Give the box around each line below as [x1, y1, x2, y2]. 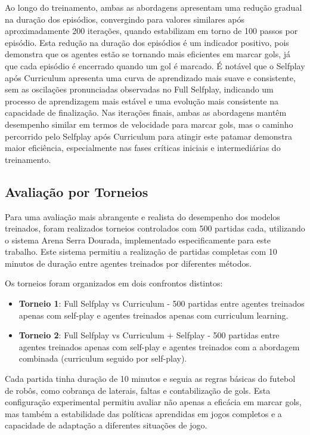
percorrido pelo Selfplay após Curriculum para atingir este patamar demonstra [5, 129, 293, 142]
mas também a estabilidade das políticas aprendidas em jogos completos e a [5, 407, 282, 419]
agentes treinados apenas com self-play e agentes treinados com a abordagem [18, 340, 300, 353]
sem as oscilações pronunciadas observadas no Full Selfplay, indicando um [5, 83, 274, 95]
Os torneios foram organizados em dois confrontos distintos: [5, 277, 223, 289]
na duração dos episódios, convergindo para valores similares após [5, 13, 245, 25]
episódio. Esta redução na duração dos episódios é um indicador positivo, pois [5, 36, 289, 48]
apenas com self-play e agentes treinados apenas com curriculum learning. [18, 308, 289, 321]
